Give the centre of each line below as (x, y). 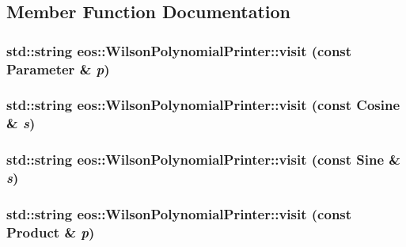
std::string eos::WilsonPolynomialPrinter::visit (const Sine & (203, 160)
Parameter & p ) (58, 68)
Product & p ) (51, 232)
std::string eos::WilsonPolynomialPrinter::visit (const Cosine (203, 105)
